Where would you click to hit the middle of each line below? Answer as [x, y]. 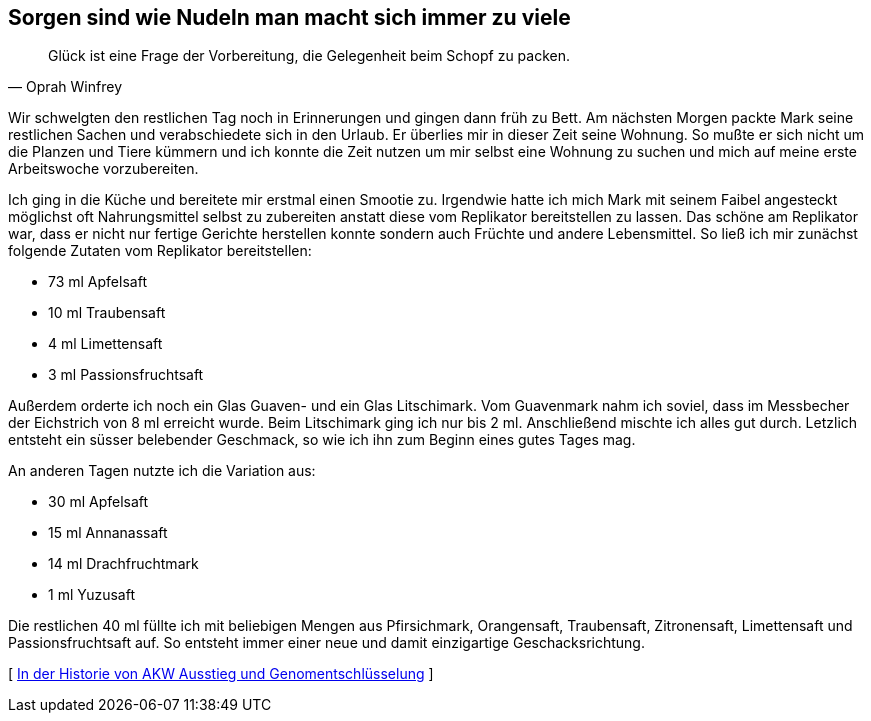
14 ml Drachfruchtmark [123, 564]
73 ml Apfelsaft [97, 282]
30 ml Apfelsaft [98, 502]
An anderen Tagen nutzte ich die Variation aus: [162, 471]
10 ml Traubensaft [107, 313]
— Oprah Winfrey [65, 87]
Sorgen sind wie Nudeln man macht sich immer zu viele [289, 17]
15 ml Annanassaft [108, 533]
